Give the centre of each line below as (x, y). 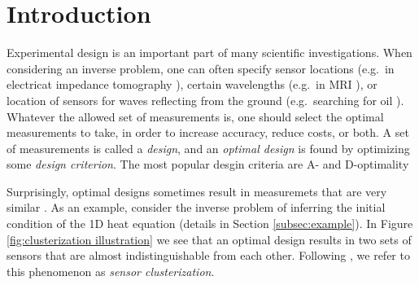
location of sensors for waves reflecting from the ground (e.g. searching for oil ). (205, 100)
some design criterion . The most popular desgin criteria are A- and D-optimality (208, 164)
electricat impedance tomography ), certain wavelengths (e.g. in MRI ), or (192, 84)
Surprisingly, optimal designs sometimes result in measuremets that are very (197, 191)
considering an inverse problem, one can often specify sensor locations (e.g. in (201, 68)
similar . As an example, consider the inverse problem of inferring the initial (196, 207)
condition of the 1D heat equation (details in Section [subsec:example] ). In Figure (210, 224)
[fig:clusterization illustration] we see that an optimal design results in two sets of (209, 239)
